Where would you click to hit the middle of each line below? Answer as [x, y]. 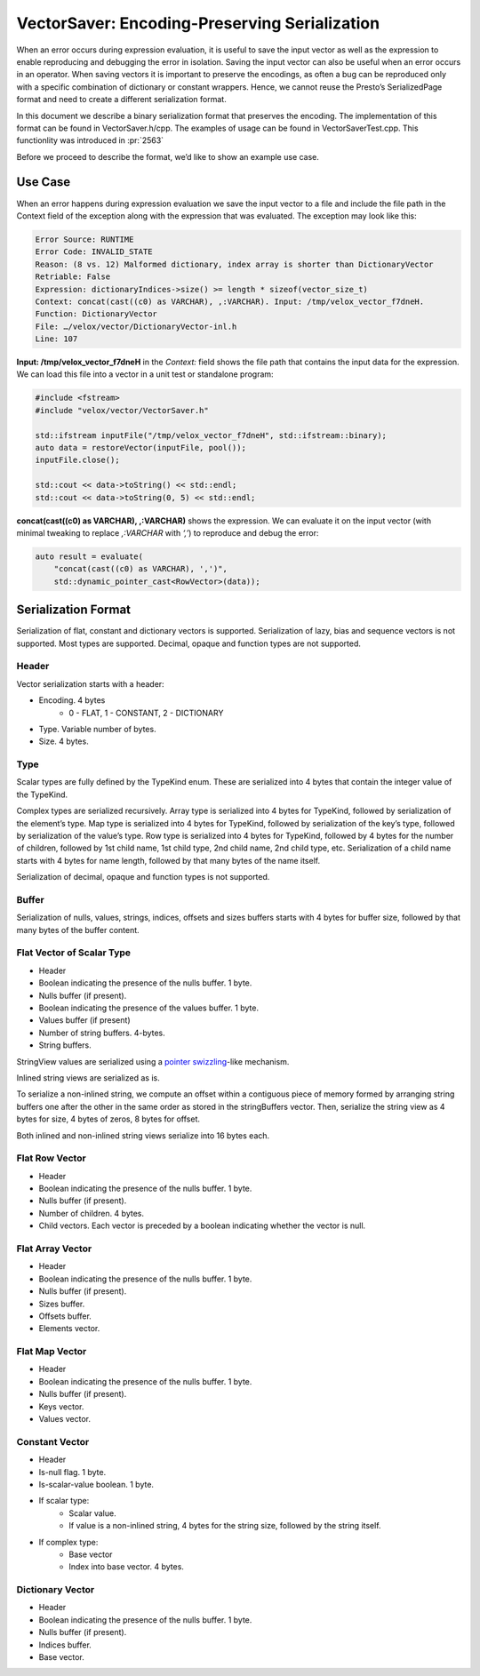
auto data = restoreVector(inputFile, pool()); [140, 447]
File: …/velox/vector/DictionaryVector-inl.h [136, 326]
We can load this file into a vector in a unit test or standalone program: [145, 374]
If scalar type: [64, 1501]
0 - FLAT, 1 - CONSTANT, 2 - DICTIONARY [146, 713]
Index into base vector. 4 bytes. [126, 1567]
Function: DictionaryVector [96, 314]
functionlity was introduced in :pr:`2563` [90, 140]
